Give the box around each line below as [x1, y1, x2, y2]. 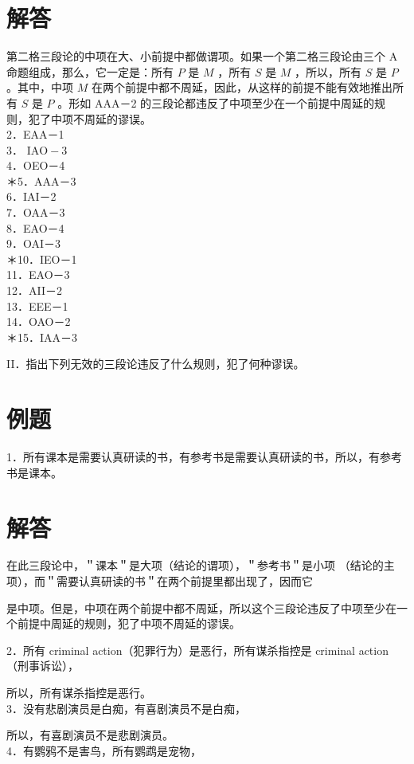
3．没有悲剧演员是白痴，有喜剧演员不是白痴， [6, 699, 246, 716]
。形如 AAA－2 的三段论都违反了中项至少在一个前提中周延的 [57, 94, 375, 111]
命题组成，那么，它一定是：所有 [6, 63, 174, 80]
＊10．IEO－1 [6, 250, 77, 267]
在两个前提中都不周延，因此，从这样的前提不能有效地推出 [91, 79, 393, 96]
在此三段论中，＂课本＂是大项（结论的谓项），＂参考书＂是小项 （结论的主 [6, 557, 395, 574]
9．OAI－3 [6, 235, 61, 252]
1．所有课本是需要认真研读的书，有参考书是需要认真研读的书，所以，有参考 [6, 449, 402, 465]
